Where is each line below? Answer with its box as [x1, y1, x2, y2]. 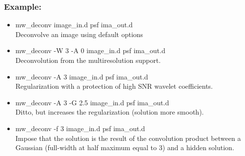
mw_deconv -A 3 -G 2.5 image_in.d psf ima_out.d [15, 97, 169, 107]
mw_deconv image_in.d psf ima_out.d [15, 19, 133, 30]
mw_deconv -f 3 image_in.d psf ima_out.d [15, 123, 145, 133]
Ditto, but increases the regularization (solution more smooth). [15, 107, 204, 117]
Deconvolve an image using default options [15, 29, 143, 39]
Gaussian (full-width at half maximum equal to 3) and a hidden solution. [15, 142, 234, 153]
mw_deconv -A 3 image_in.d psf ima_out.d [15, 71, 148, 81]
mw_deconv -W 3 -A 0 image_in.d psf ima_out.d [15, 45, 165, 56]
